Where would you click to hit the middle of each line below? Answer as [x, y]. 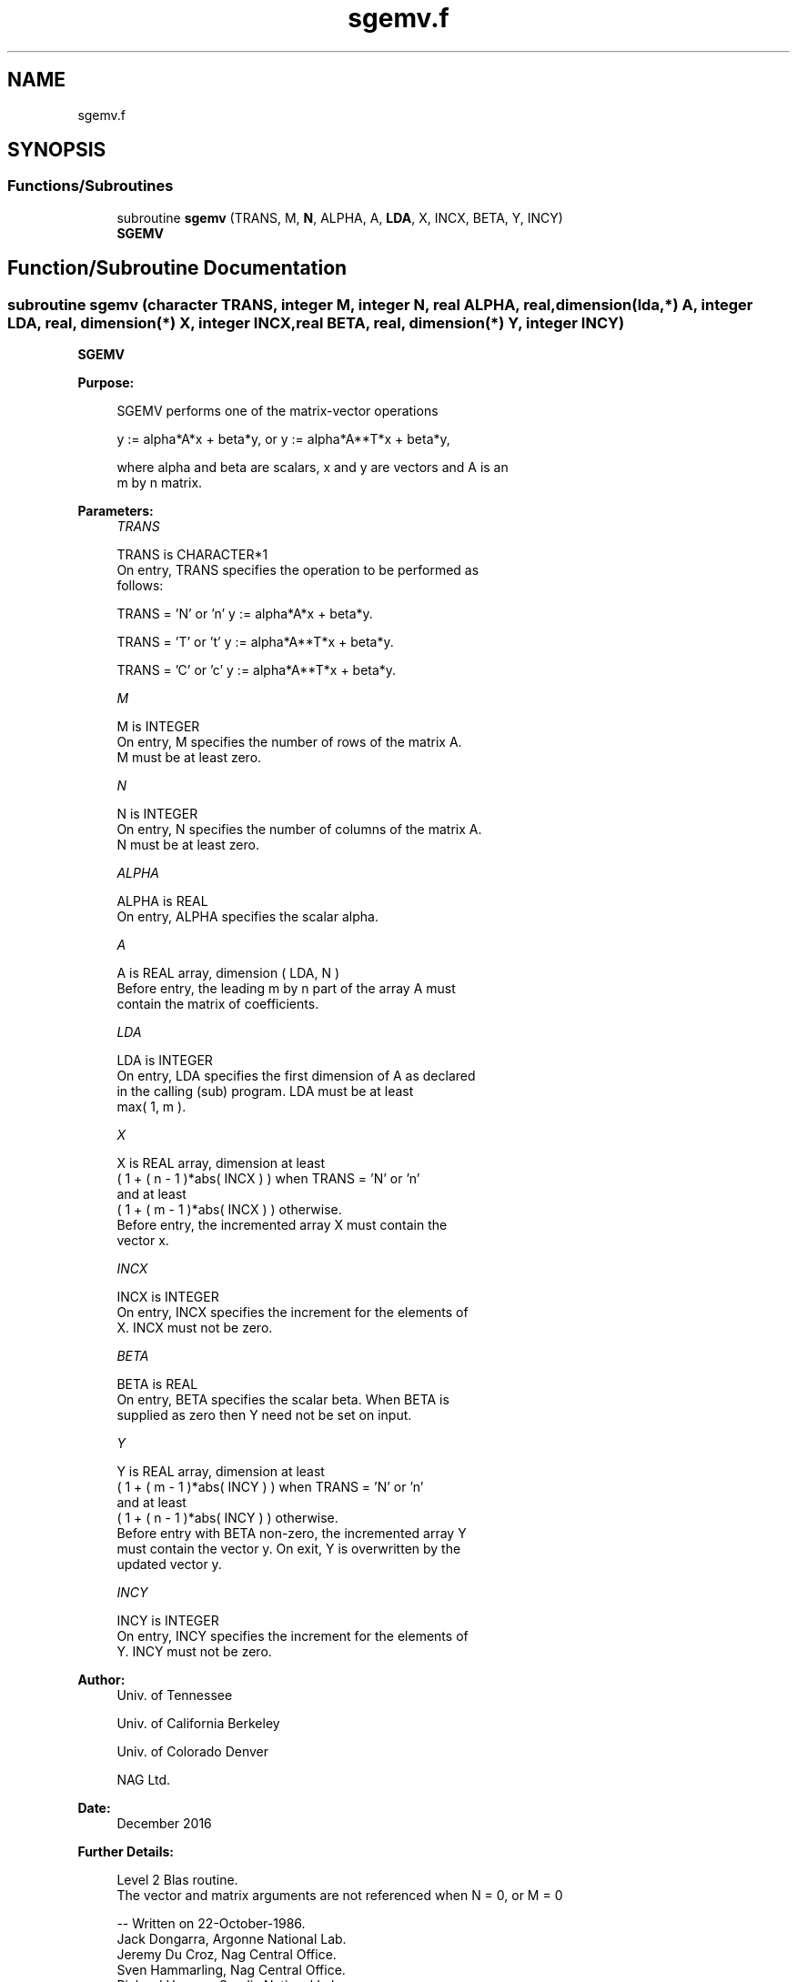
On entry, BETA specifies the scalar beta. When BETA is [283, 1400]
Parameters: [116, 511]
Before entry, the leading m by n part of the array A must [286, 989]
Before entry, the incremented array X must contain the [282, 1225]
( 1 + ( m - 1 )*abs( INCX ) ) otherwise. [229, 1210]
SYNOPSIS [57, 150]
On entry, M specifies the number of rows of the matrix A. [289, 742]
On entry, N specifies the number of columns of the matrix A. [299, 830]
